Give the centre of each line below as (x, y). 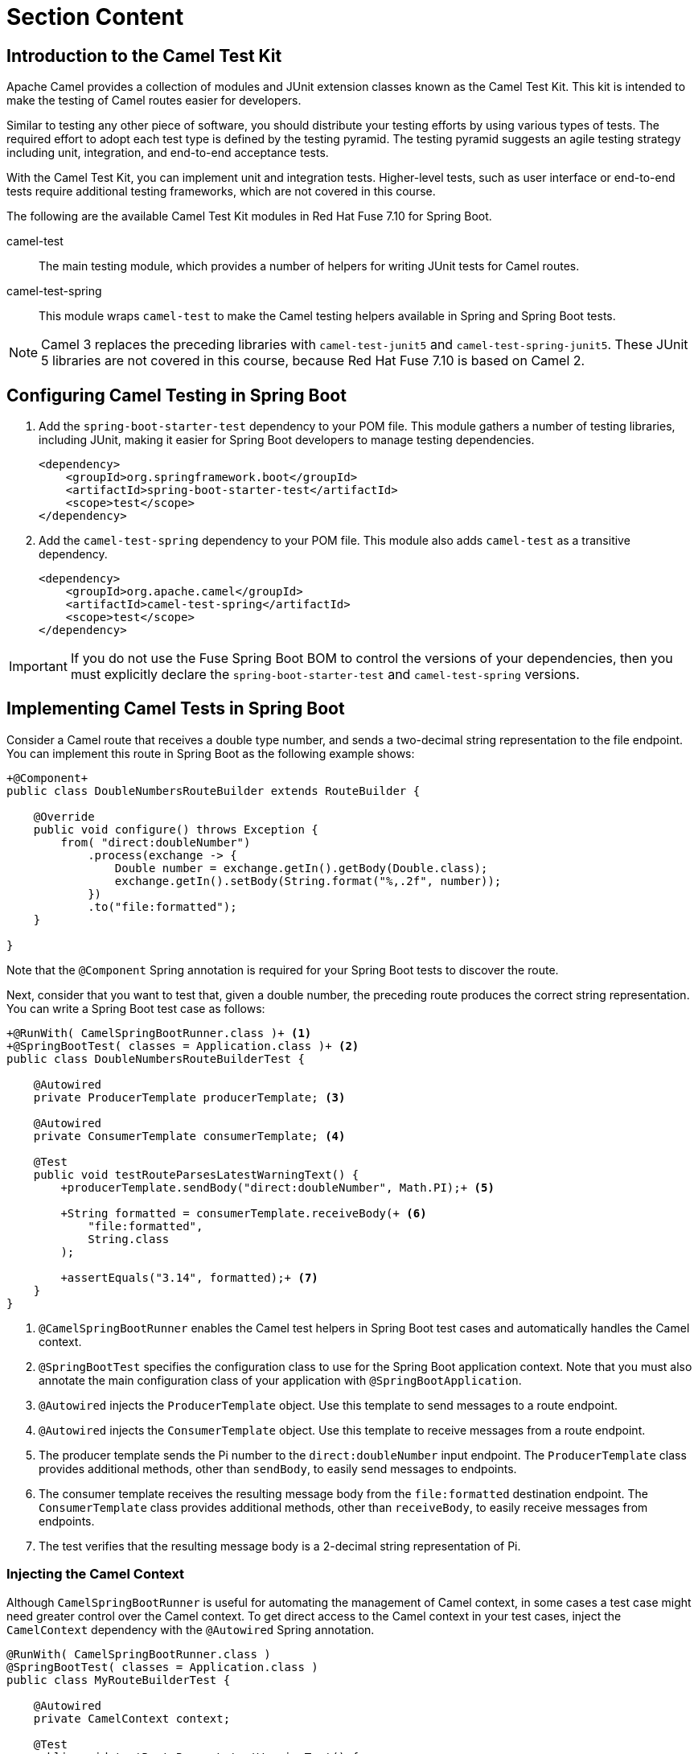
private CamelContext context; (132, 1718)
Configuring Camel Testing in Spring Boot (177, 395)
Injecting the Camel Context (96, 1574)
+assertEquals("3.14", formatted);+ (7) (189, 1277)
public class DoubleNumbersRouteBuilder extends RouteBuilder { (214, 791)
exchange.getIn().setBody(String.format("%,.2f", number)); (308, 881)
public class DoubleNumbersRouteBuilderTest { (156, 1058)
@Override (64, 816)
